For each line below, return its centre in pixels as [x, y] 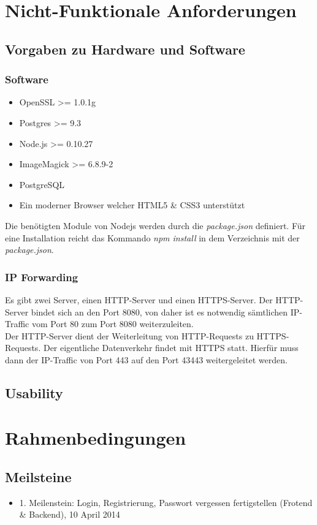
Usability [34, 392]
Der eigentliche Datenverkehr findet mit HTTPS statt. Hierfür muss [171, 348]
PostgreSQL [42, 184]
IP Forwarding [42, 277]
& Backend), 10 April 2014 [70, 514]
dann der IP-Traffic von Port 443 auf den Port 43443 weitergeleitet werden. [146, 359]
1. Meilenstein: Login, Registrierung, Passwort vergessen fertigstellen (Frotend [166, 502]
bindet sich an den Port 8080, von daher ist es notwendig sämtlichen [159, 312]
